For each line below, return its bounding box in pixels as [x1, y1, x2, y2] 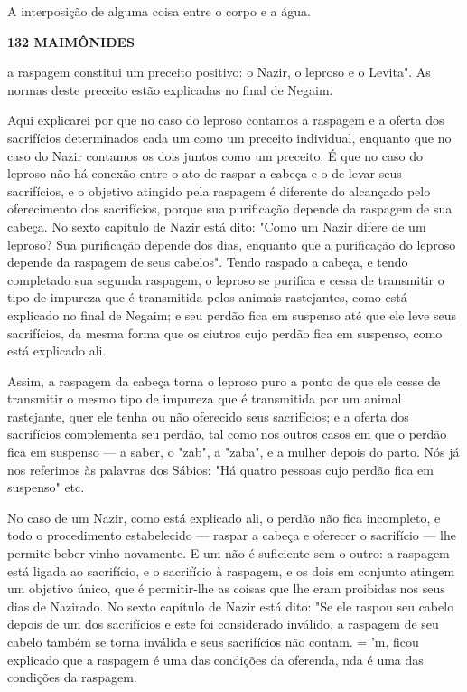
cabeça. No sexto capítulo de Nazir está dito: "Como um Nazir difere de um [7, 216, 426, 235]
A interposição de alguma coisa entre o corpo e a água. [7, 2, 311, 20]
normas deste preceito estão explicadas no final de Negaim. [7, 80, 333, 99]
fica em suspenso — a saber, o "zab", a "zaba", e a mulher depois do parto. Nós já [7, 442, 460, 461]
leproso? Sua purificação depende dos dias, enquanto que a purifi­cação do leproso [7, 234, 456, 253]
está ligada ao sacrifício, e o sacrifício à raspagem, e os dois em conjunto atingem [7, 561, 455, 580]
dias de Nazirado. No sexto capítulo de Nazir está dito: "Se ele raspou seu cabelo [7, 596, 454, 615]
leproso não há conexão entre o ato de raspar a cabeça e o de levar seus [7, 164, 402, 183]
